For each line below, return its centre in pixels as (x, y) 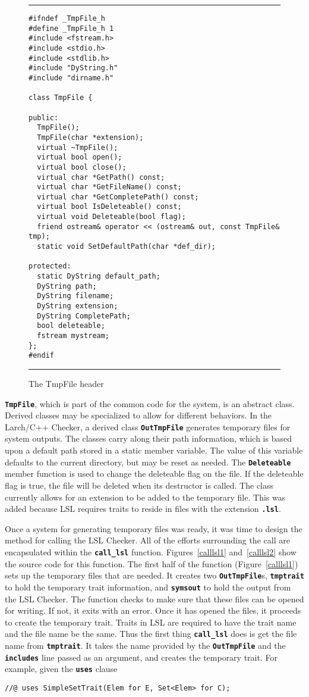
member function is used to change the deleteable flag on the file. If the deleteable (154, 473)
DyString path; (67, 286)
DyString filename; (75, 296)
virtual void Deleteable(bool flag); (111, 217)
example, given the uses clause (61, 669)
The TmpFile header (66, 383)
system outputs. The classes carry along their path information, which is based (148, 438)
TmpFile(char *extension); (90, 137)
